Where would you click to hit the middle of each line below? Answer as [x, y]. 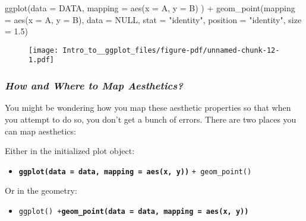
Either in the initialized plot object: [70, 151]
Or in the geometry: [41, 190]
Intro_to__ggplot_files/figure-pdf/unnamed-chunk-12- [171, 50]
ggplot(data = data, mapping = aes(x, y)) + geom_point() [135, 172]
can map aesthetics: [40, 131]
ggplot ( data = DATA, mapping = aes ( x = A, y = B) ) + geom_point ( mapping [150, 8]
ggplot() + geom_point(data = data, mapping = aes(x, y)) [134, 211]
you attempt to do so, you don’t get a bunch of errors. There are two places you [151, 119]
